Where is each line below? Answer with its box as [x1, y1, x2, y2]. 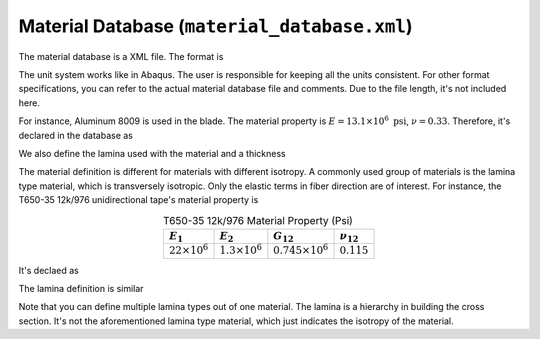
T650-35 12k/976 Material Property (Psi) [162, 213, 354, 227]
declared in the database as [18, 129, 134, 141]
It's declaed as [18, 264, 79, 276]
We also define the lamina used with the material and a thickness [18, 147, 287, 159]
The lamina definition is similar [18, 283, 144, 294]
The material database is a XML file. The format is [18, 50, 224, 62]
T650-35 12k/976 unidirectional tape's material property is [18, 194, 259, 206]
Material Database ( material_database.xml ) [18, 15, 414, 37]
